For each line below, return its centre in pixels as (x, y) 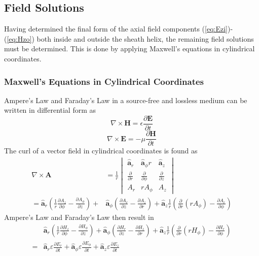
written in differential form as (50, 110)
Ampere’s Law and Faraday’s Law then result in (79, 217)
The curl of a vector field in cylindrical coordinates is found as (101, 151)
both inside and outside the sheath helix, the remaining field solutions (145, 38)
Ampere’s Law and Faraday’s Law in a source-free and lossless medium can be (126, 100)
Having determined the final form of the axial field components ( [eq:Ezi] (116, 29)
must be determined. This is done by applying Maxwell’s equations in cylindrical (129, 49)
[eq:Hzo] (19, 38)
